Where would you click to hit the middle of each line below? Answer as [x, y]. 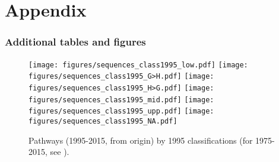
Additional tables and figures [75, 42]
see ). [60, 152]
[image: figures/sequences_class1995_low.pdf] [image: [138, 65]
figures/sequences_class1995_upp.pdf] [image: [121, 111]
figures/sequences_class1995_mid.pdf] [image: [121, 100]
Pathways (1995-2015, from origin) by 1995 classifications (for [141, 140]
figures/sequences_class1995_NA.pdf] [103, 121]
